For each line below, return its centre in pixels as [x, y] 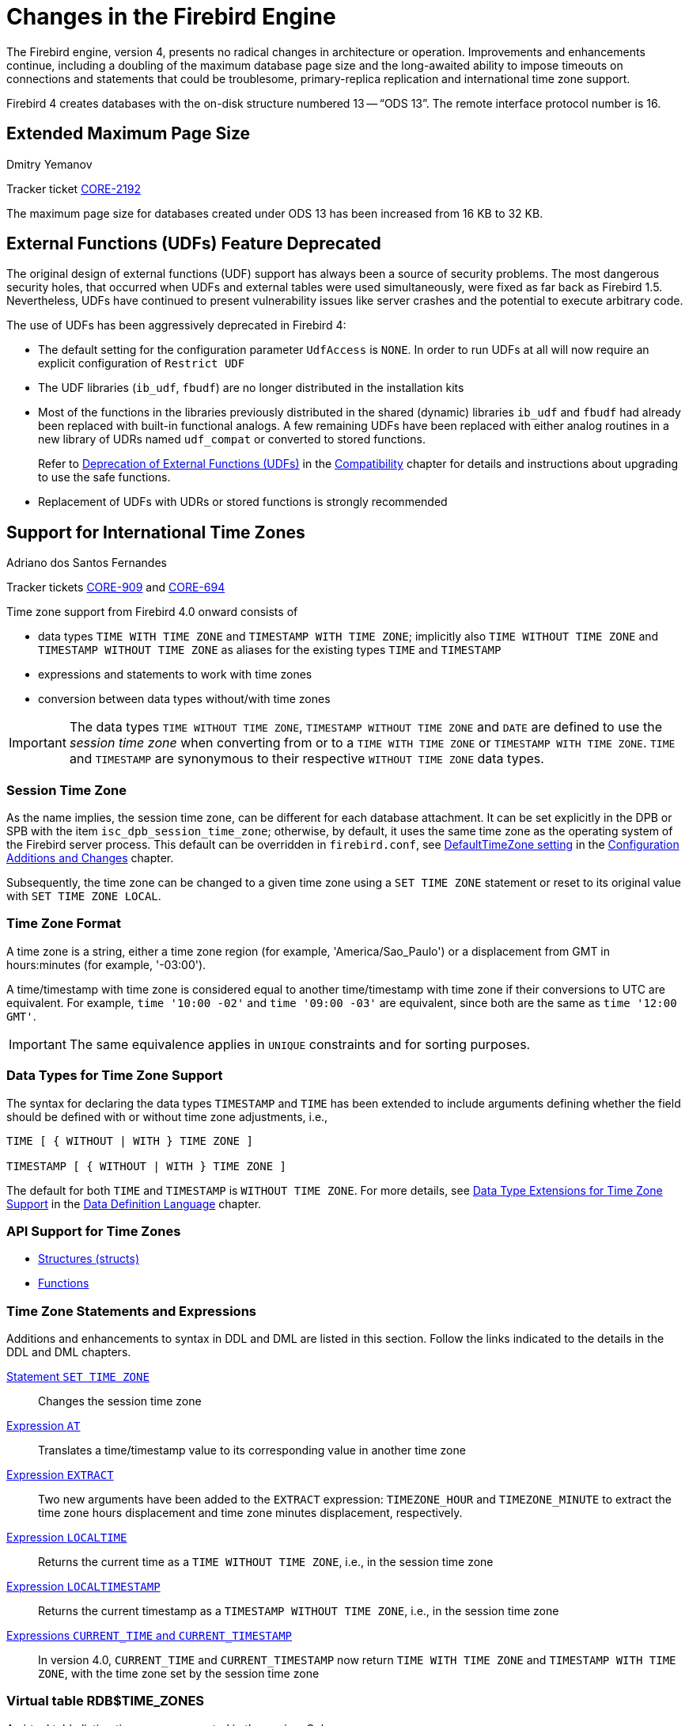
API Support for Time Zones [94, 1231]
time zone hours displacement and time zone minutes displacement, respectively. [250, 1513]
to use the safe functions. [104, 477]
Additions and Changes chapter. [90, 858]
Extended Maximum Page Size [129, 134]
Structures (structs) [89, 1259]
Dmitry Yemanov [49, 164]
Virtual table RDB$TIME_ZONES [106, 1701]
